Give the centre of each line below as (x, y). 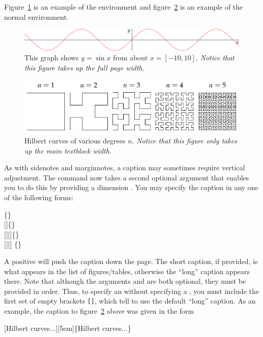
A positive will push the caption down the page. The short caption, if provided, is (131, 261)
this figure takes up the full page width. (85, 68)
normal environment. (36, 16)
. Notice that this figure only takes (184, 141)
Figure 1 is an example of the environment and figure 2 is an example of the (124, 7)
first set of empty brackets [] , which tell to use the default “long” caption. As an (130, 301)
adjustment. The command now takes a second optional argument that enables (127, 177)
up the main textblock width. (68, 150)
